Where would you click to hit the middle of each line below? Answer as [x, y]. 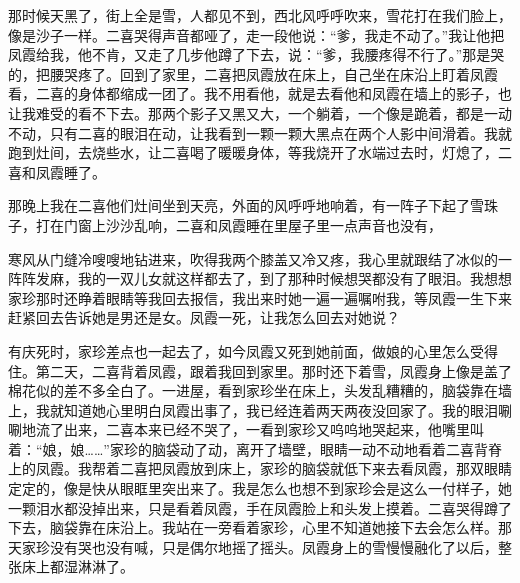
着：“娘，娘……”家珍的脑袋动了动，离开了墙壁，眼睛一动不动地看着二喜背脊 [255, 448]
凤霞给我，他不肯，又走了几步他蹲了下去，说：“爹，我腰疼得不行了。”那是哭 [256, 54]
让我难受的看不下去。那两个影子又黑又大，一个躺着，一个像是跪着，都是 [246, 112]
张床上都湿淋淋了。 [71, 566]
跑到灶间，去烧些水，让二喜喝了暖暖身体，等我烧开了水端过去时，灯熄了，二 [260, 152]
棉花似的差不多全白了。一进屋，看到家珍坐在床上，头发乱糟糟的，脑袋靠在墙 [260, 390]
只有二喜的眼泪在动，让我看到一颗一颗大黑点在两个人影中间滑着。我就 [280, 132]
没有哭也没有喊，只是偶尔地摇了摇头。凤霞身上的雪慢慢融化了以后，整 [280, 546]
